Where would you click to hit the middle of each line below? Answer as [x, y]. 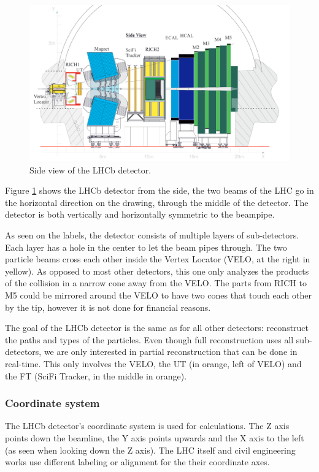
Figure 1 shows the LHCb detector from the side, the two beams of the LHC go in [159, 190]
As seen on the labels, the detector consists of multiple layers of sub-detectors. [152, 235]
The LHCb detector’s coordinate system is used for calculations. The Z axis [147, 426]
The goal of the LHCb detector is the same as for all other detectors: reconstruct [157, 328]
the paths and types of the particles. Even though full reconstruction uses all [149, 339]
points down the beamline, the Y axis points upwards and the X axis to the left [155, 437]
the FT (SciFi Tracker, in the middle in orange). [96, 375]
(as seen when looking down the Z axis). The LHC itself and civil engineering [150, 450]
